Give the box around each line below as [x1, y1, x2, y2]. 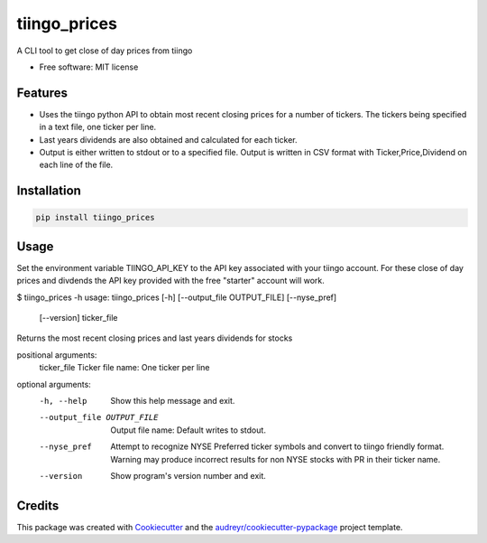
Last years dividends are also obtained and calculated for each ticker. [39, 134, 298, 145]
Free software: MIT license [39, 61, 139, 72]
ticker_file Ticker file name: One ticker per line [39, 362, 210, 373]
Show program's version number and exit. [110, 470, 266, 481]
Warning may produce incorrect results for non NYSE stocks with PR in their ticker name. [110, 454, 441, 464]
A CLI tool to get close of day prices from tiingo [16, 45, 193, 56]
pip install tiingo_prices [35, 212, 155, 223]
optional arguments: [16, 379, 92, 389]
